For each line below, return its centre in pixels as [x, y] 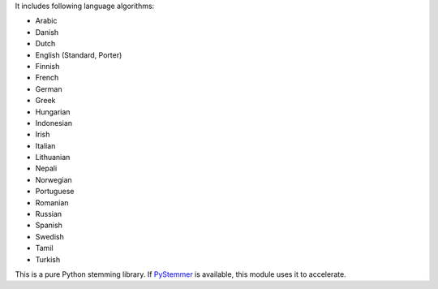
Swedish [49, 236]
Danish [47, 32]
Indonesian [54, 123]
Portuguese [55, 192]
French [47, 78]
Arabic [46, 21]
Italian [45, 145]
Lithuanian [53, 157]
